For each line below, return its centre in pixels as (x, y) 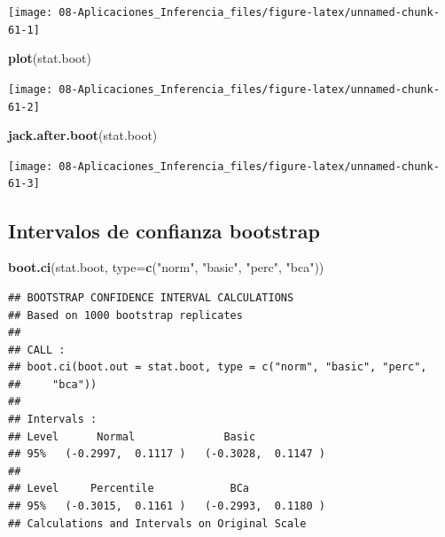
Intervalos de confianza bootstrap (164, 230)
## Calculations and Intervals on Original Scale (157, 523)
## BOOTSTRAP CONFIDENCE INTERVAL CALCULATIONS (151, 297)
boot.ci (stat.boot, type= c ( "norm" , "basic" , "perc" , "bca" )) (166, 267)
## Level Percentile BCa (129, 489)
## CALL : (37, 350)
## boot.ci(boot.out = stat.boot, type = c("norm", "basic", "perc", (218, 367)
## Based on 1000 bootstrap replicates (125, 315)
